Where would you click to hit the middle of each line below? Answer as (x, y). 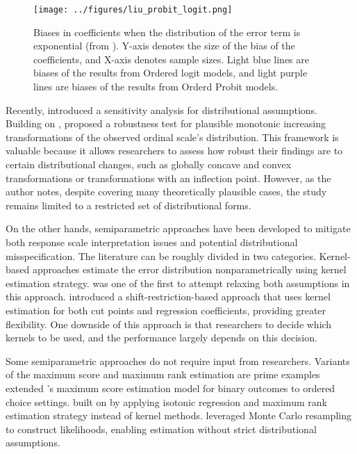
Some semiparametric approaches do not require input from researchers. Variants (178, 360)
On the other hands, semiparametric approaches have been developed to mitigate (178, 228)
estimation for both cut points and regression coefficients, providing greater (166, 310)
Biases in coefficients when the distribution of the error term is (167, 32)
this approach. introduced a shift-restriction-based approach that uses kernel (168, 297)
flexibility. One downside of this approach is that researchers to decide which (169, 324)
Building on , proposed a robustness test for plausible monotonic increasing (166, 123)
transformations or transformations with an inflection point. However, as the (168, 178)
